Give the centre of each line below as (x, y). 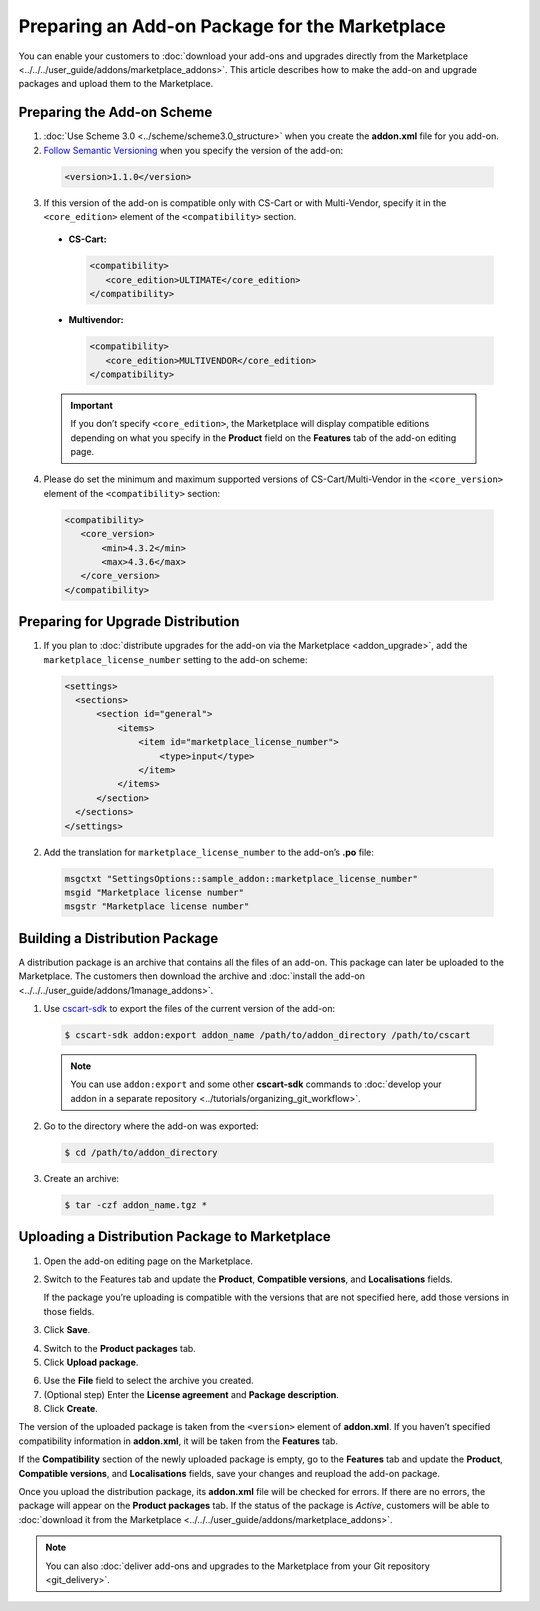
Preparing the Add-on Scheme (115, 112)
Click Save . (67, 1330)
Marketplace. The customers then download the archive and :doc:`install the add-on (191, 976)
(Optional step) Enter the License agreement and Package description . (191, 1394)
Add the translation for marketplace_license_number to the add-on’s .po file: (209, 852)
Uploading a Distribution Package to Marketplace (175, 1236)
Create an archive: (81, 1179)
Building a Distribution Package (118, 938)
